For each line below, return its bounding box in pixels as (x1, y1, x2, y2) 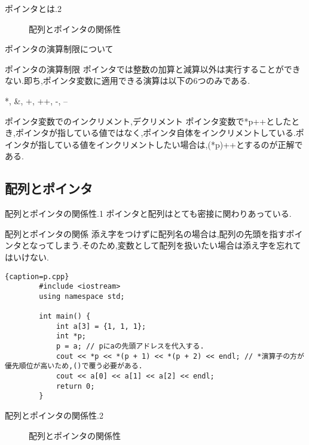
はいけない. (5, 250, 49, 263)
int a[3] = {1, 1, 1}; (56, 322, 146, 331)
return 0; (56, 382, 95, 390)
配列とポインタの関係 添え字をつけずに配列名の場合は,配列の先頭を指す (5, 227, 286, 240)
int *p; (56, 332, 87, 341)
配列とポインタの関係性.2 (5, 409, 103, 422)
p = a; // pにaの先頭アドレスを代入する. (56, 342, 204, 351)
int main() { (39, 312, 91, 321)
